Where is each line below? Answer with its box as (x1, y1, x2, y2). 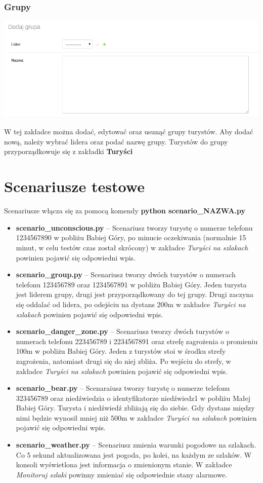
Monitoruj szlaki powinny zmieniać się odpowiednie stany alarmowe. (16, 469, 228, 479)
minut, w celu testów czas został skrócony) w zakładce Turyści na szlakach (16, 242, 248, 252)
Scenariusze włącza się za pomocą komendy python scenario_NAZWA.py (4, 205, 246, 216)
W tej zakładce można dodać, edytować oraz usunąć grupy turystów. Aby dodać (4, 126, 253, 137)
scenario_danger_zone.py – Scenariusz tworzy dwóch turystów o (16, 326, 229, 337)
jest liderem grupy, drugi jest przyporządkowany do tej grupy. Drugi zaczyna (16, 289, 254, 300)
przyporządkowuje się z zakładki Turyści (4, 146, 133, 157)
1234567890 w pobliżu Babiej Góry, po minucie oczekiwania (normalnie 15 (16, 232, 246, 243)
